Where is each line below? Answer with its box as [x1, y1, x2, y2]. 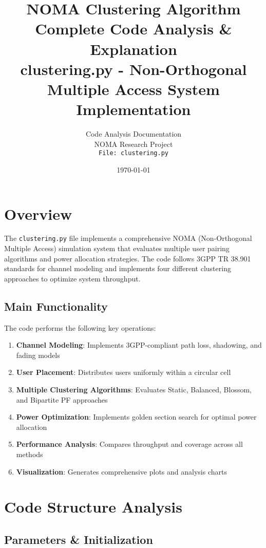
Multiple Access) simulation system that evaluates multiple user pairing [4, 243, 230, 254]
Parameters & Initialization [4, 531, 153, 547]
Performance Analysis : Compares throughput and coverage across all [16, 439, 243, 449]
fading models [16, 349, 60, 360]
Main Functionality [4, 298, 108, 314]
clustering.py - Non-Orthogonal [20, 58, 247, 79]
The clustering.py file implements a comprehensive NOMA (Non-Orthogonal [4, 233, 252, 243]
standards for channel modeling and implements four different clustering [4, 263, 231, 274]
